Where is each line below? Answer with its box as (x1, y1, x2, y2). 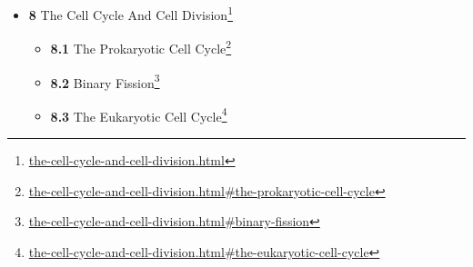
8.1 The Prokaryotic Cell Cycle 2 (50, 36, 232, 57)
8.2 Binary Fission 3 (50, 70, 160, 92)
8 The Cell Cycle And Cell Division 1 (28, 3, 233, 24)
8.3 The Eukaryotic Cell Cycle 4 (50, 104, 227, 125)
